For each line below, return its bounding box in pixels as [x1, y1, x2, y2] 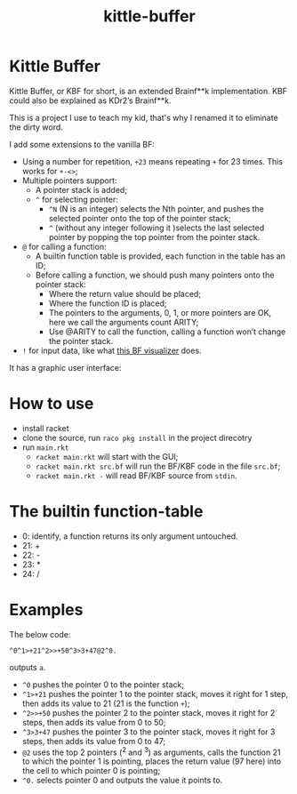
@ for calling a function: [21, 241, 107, 252]
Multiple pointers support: [21, 175, 117, 186]
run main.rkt [21, 442, 69, 453]
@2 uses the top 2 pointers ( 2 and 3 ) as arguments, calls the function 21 [21, 745, 281, 758]
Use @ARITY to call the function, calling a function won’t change [48, 326, 286, 337]
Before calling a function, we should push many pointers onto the [35, 269, 275, 280]
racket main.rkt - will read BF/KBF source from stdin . [35, 469, 237, 481]
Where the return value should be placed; [48, 288, 202, 299]
